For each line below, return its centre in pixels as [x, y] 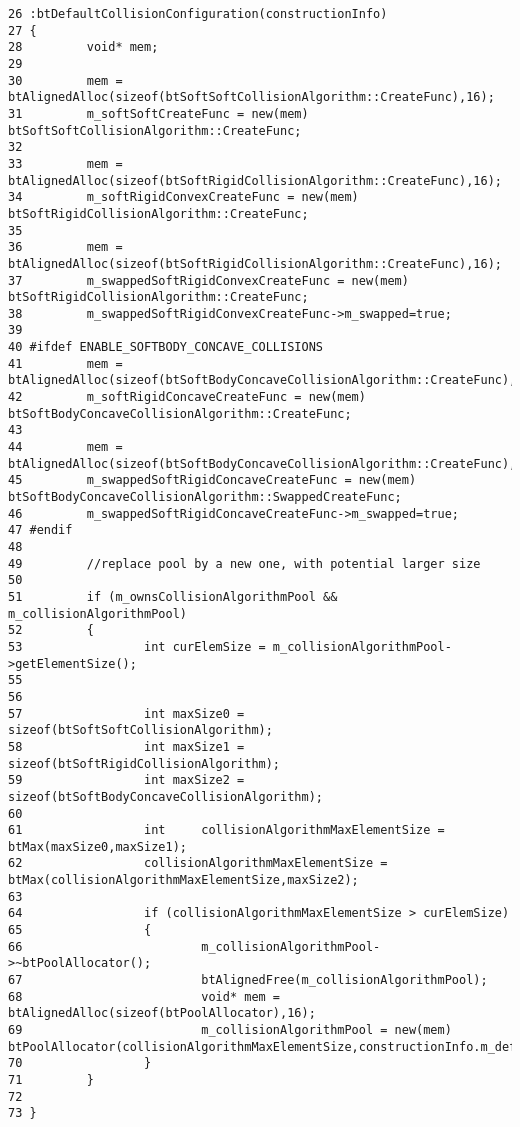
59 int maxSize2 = [126, 780]
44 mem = [65, 447]
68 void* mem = [144, 996]
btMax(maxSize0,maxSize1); [97, 846]
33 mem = [65, 163]
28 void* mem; [83, 47]
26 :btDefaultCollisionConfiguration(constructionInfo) [198, 14]
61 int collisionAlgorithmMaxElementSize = [226, 830]
